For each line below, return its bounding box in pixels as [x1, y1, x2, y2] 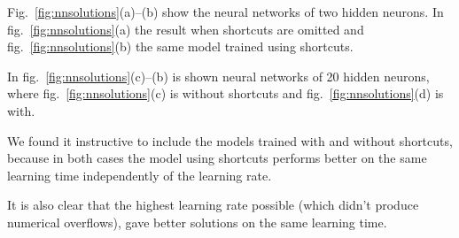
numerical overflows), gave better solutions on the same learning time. [7, 212, 387, 231]
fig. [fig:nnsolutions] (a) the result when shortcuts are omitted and [7, 19, 364, 38]
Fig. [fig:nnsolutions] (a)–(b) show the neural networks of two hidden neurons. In [7, 3, 444, 20]
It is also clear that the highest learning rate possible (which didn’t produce [7, 196, 419, 214]
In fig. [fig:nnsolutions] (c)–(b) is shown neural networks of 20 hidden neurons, [7, 66, 430, 85]
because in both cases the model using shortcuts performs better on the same [7, 149, 427, 167]
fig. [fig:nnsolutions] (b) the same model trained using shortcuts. [7, 37, 354, 56]
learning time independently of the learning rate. [7, 165, 272, 184]
